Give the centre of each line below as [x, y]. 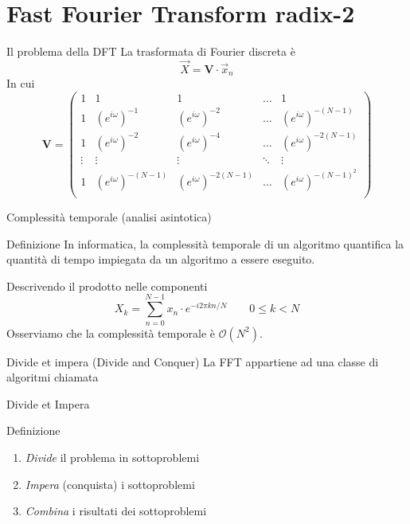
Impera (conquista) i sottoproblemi [110, 484]
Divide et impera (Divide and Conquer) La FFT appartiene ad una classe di [193, 361]
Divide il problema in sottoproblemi [112, 457]
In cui [21, 83]
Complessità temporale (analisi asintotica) [109, 217]
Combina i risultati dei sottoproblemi [116, 511]
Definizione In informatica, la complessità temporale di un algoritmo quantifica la [205, 243]
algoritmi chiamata [53, 377]
